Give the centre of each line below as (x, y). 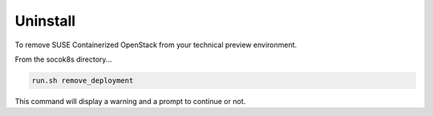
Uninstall (45, 21)
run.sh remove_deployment (83, 80)
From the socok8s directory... (63, 59)
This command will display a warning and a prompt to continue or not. (130, 101)
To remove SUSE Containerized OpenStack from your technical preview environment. (156, 45)
